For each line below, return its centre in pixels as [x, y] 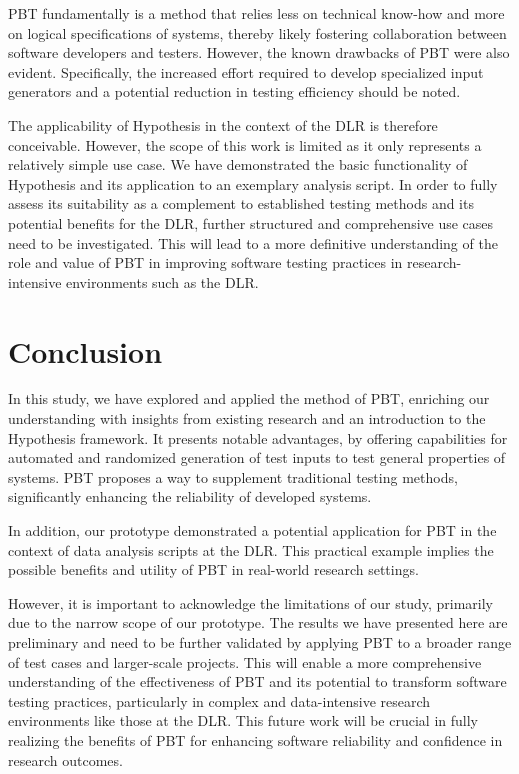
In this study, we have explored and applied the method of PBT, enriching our [249, 398]
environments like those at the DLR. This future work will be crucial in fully [243, 720]
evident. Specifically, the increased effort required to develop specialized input [246, 71]
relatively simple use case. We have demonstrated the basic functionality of [238, 164]
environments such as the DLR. [162, 281]
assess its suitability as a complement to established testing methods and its [241, 203]
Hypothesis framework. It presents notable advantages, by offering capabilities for [258, 437]
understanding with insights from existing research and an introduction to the [247, 418]
